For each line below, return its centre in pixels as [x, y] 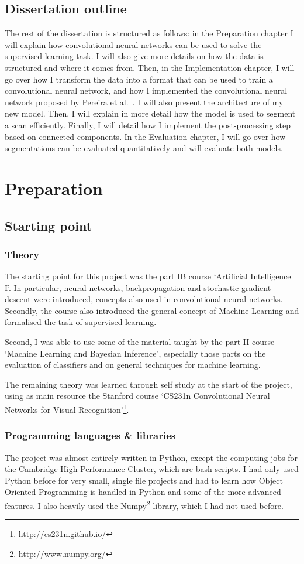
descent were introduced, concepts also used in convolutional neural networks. [144, 299]
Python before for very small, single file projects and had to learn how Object [144, 480]
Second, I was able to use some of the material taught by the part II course [140, 342]
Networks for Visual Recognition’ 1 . [67, 409]
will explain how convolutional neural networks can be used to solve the [133, 44]
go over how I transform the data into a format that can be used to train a [139, 79]
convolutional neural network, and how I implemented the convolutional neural [146, 90]
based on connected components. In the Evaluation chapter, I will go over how [145, 136]
